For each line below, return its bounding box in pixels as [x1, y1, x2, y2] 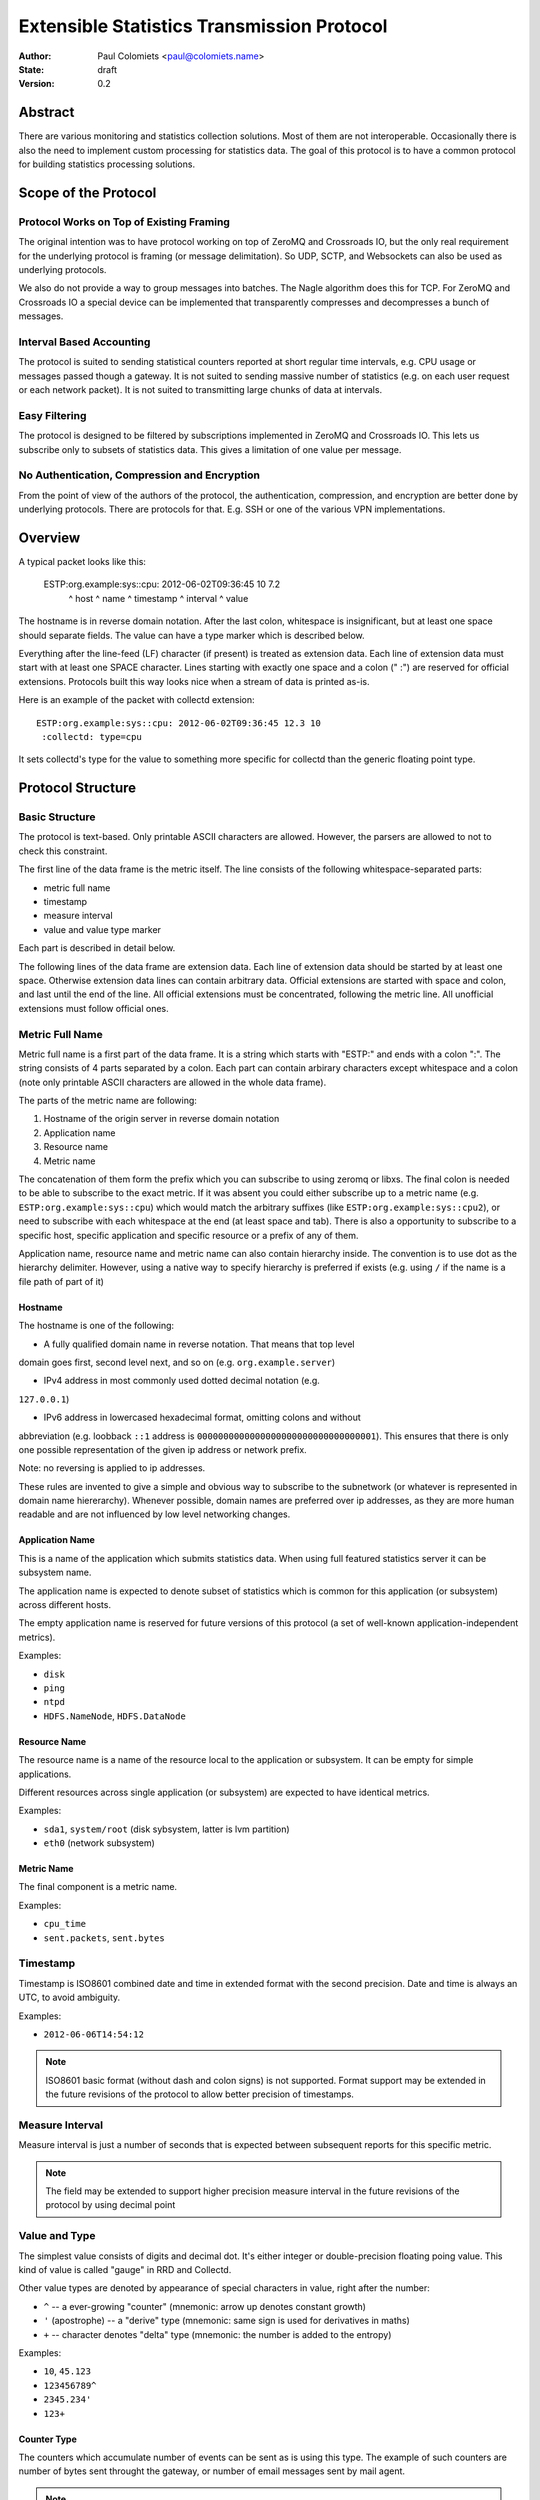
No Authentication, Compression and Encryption [18, 468, 260, 482]
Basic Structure [18, 810, 96, 824]
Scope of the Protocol [18, 184, 157, 201]
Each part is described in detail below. [18, 942, 176, 954]
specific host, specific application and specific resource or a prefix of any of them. [18, 1229, 359, 1241]
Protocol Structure [18, 780, 137, 797]
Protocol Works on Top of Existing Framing [18, 215, 230, 229]
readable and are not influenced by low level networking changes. [18, 1508, 291, 1520]
